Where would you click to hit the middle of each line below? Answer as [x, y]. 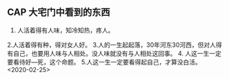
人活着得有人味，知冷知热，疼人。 [66, 30]
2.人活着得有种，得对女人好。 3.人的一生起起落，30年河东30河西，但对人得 [114, 45]
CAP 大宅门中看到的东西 [59, 12]
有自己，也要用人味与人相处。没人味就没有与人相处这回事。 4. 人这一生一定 [114, 53]
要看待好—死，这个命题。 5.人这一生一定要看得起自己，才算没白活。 [104, 62]
